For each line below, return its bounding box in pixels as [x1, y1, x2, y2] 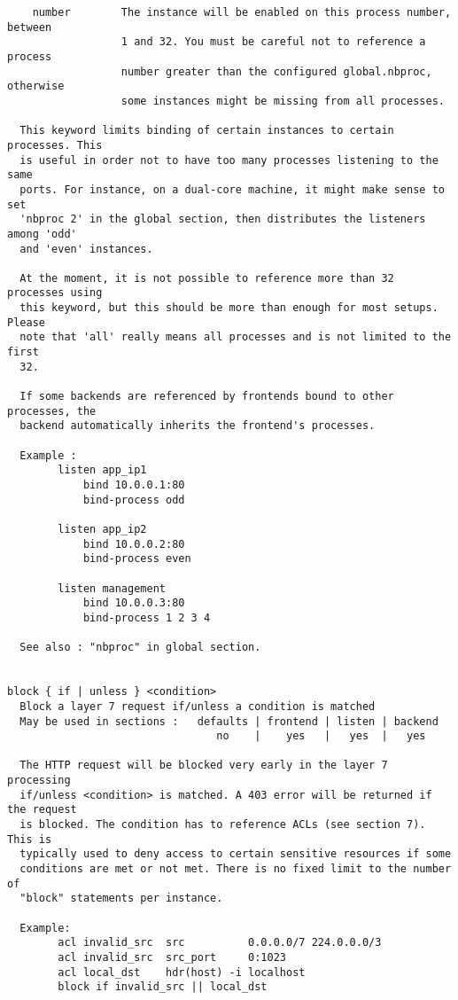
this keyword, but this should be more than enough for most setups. [19, 301, 439, 315]
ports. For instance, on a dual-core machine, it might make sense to [19, 183, 445, 196]
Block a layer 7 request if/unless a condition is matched [19, 699, 376, 713]
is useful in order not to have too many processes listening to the [19, 153, 439, 167]
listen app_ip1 [58, 464, 147, 477]
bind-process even [82, 552, 191, 566]
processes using [7, 286, 103, 300]
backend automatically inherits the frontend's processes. [19, 419, 376, 433]
